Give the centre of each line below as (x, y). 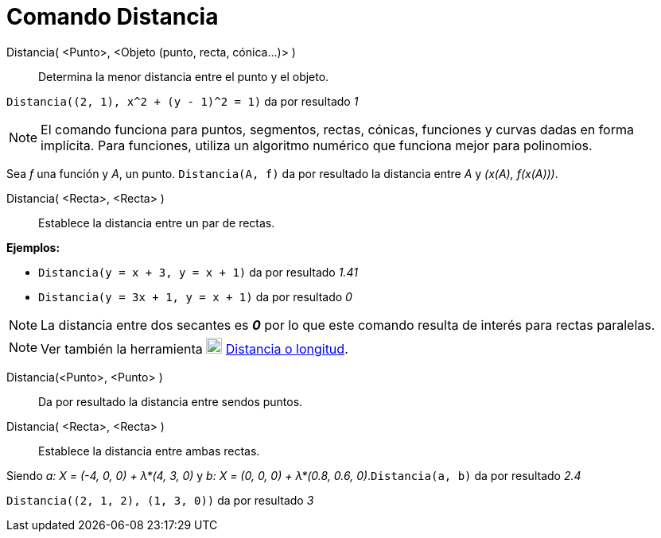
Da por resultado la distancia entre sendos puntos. (171, 401)
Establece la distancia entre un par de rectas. (157, 223)
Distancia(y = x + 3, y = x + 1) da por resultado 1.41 (198, 272)
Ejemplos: (33, 247)
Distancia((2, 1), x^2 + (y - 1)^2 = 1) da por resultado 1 (183, 101)
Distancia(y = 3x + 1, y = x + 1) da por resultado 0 (195, 296)
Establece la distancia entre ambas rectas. (149, 451)
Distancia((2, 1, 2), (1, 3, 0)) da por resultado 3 (160, 500)
